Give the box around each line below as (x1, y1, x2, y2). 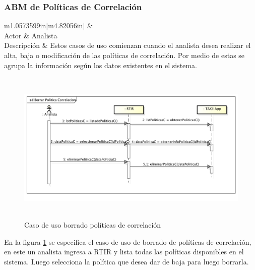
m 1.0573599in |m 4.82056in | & (4, 20, 93, 31)
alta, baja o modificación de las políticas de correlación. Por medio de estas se (4, 50, 245, 60)
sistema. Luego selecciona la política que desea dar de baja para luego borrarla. (4, 256, 249, 266)
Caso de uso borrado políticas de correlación (24, 219, 161, 230)
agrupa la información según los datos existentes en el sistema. (4, 60, 197, 70)
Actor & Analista (4, 30, 57, 40)
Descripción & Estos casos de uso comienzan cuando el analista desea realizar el (4, 40, 251, 50)
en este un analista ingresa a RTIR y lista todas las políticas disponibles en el (4, 246, 244, 257)
